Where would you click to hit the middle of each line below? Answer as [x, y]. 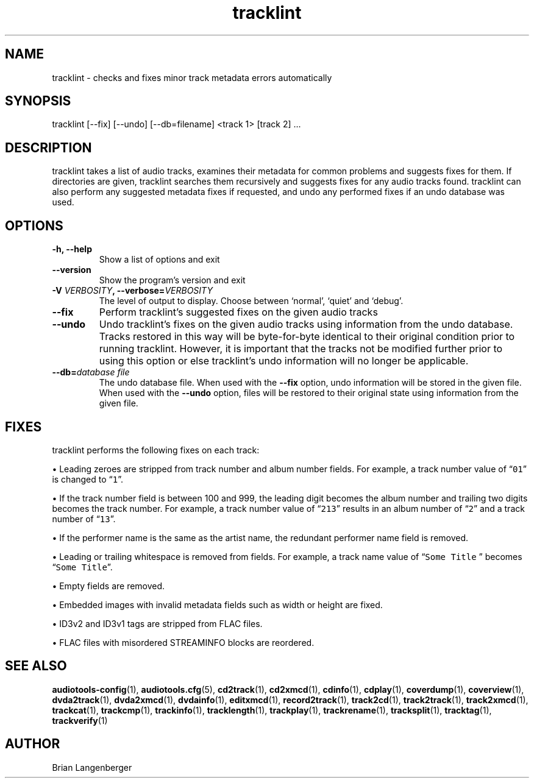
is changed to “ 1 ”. [87, 479]
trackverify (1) [80, 720]
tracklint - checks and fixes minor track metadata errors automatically [192, 77]
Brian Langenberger [92, 767]
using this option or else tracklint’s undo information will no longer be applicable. [284, 361]
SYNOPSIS [38, 101]
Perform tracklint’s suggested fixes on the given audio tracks [238, 312]
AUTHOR [33, 744]
